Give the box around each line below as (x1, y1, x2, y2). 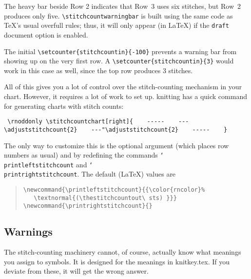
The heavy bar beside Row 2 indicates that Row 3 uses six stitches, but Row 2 (4, 1, 241, 11)
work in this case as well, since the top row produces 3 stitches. (4, 65, 193, 75)
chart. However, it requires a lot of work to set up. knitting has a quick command (4, 91, 247, 101)
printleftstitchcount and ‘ (4, 159, 93, 169)
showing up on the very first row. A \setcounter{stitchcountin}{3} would (4, 56, 234, 66)
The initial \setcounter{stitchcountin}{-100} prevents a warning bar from (4, 46, 237, 56)
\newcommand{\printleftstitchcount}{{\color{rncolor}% (23, 186, 205, 194)
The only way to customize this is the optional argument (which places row (4, 140, 229, 150)
